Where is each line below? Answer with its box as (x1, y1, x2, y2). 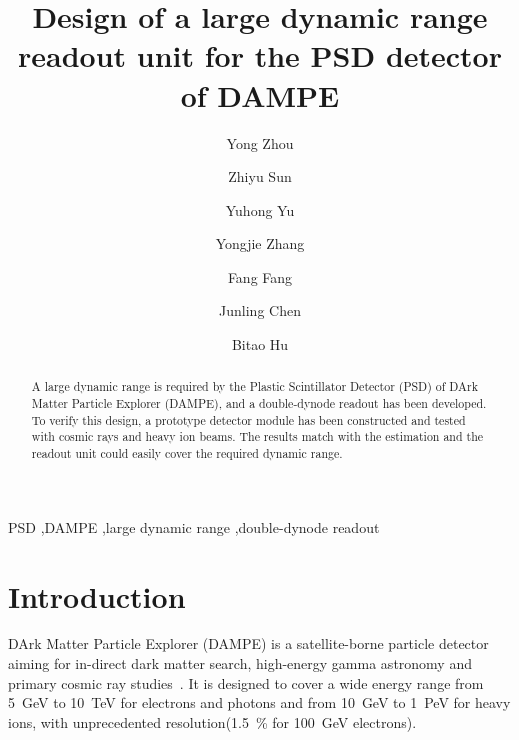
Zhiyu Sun (228, 166, 292, 187)
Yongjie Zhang (215, 233, 305, 254)
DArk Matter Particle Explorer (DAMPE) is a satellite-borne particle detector (8, 633, 489, 654)
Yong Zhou (226, 132, 294, 153)
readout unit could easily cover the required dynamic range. (31, 445, 343, 462)
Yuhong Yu (225, 199, 295, 220)
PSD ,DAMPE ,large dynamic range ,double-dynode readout (8, 516, 380, 537)
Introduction (8, 575, 186, 616)
